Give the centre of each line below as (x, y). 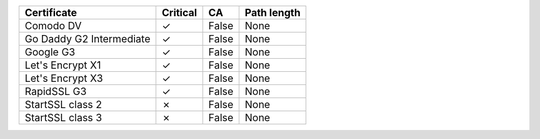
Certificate (51, 12)
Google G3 (50, 52)
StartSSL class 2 (63, 104)
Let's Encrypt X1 (63, 65)
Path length (272, 12)
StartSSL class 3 (63, 117)
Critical (179, 12)
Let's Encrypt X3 (64, 78)
